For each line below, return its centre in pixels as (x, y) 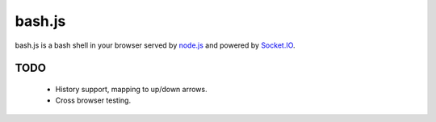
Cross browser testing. (93, 100)
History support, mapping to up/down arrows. (131, 89)
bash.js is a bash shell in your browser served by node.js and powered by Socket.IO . (155, 45)
